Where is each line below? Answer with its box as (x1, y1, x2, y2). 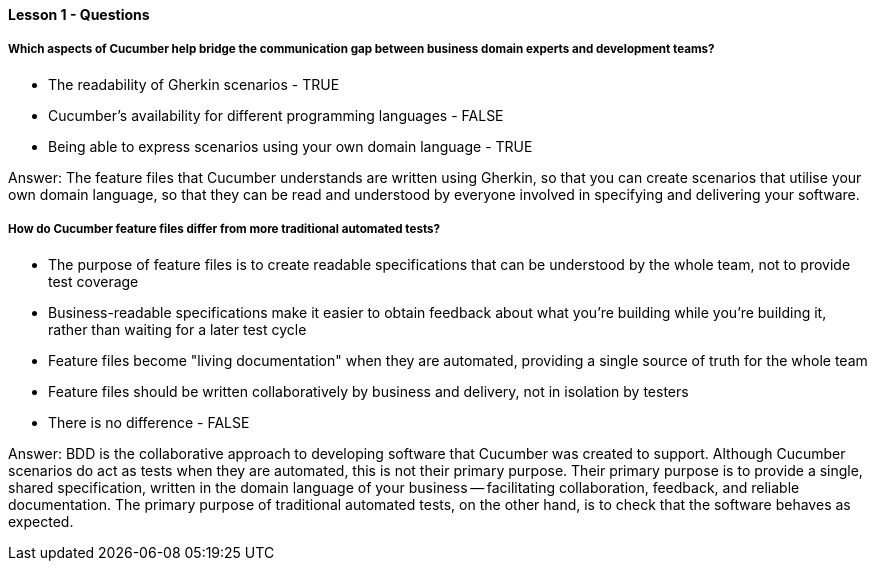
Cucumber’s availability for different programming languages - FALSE (48, 106, 504, 124)
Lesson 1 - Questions (8, 6, 150, 23)
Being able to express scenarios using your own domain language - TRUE (48, 137, 533, 155)
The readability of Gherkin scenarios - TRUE (48, 75, 340, 93)
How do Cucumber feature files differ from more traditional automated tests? (8, 222, 441, 237)
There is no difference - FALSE (48, 413, 250, 431)
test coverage (48, 272, 139, 290)
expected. (8, 512, 74, 530)
